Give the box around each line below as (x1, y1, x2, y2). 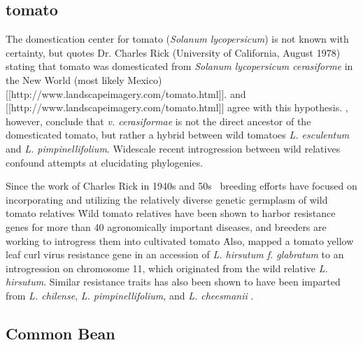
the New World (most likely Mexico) (6, 72, 162, 87)
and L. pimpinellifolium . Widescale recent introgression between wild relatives (6, 141, 341, 155)
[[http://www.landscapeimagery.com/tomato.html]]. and (6, 86, 246, 101)
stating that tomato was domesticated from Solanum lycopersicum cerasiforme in (6, 59, 353, 73)
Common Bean (6, 322, 115, 344)
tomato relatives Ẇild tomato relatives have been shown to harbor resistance (6, 206, 336, 220)
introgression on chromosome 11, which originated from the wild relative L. (6, 260, 328, 275)
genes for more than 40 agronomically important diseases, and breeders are (6, 219, 327, 234)
